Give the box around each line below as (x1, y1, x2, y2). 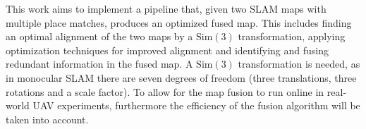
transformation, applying (238, 29, 346, 44)
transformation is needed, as (238, 56, 360, 71)
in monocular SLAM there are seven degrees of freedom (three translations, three (6, 70, 357, 85)
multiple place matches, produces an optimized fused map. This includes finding (6, 15, 352, 30)
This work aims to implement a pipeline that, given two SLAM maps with (6, 1, 327, 16)
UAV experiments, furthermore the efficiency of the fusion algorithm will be (32, 98, 360, 113)
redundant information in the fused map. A (6, 56, 193, 71)
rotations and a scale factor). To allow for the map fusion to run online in (6, 84, 324, 99)
